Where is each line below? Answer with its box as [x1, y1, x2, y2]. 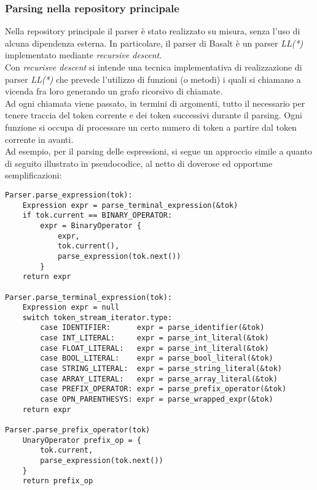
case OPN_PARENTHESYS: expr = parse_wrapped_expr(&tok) [40, 395, 273, 404]
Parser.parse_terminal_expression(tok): [5, 293, 173, 302]
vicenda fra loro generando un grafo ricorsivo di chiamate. [5, 85, 223, 98]
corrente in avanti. [5, 132, 74, 145]
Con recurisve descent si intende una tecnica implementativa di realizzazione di [5, 61, 302, 73]
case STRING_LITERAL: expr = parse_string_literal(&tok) [40, 364, 283, 373]
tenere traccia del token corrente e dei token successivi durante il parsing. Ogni [5, 109, 302, 121]
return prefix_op [22, 477, 93, 486]
